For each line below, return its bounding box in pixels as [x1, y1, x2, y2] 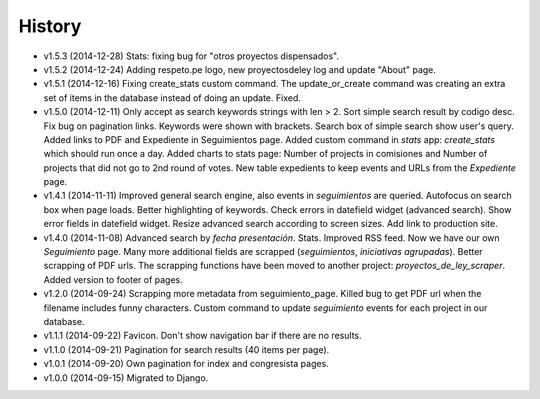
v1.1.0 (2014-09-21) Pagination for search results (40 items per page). [43, 343, 330, 355]
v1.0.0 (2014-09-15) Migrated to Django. [43, 371, 209, 384]
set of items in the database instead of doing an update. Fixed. [43, 91, 302, 104]
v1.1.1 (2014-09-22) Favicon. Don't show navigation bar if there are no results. [43, 330, 362, 342]
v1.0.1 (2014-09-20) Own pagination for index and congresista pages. [43, 358, 329, 370]
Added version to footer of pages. [43, 273, 184, 285]
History [18, 15, 82, 37]
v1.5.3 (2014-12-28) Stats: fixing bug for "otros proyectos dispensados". [43, 50, 340, 62]
